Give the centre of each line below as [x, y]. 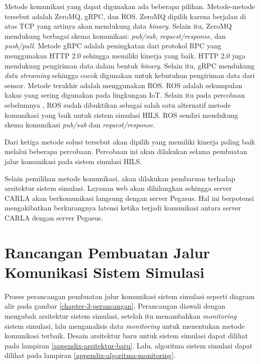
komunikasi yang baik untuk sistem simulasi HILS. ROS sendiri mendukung [121, 115]
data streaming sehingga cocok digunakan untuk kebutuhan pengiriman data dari [130, 75]
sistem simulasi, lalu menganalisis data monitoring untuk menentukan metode [125, 325]
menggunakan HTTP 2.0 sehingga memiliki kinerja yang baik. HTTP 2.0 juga [125, 55]
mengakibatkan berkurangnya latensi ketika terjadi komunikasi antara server [123, 208]
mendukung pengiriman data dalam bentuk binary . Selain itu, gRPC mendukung [130, 65]
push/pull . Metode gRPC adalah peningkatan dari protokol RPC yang [113, 46]
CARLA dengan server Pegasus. [54, 217]
